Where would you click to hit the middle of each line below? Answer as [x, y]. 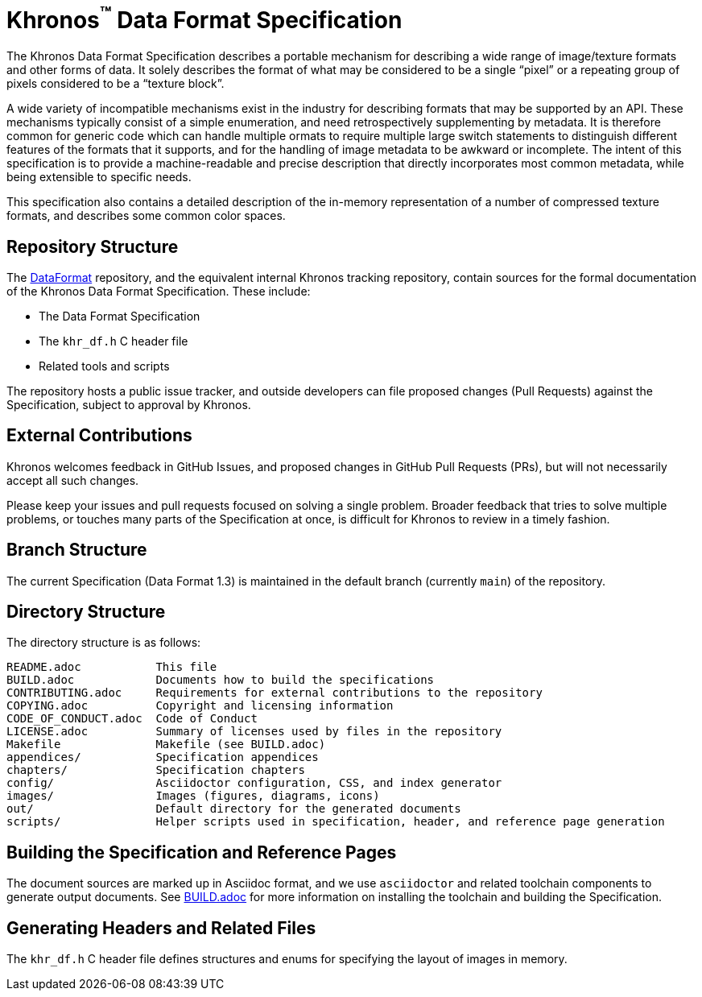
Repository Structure [93, 246]
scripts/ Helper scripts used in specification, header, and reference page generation [336, 822]
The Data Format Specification [120, 316]
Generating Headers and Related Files [161, 928]
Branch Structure [77, 550]
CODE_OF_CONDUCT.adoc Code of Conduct [132, 719]
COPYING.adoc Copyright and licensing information [200, 706]
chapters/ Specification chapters [156, 770]
